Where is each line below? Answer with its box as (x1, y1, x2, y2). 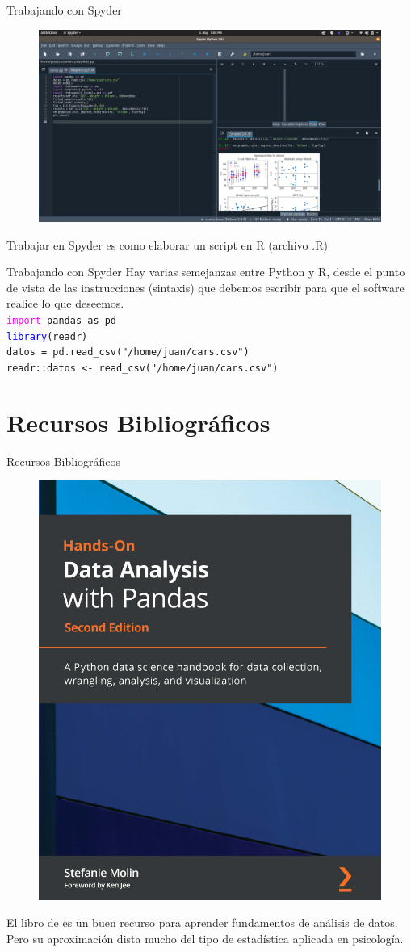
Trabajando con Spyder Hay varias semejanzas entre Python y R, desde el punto (6, 263, 405, 280)
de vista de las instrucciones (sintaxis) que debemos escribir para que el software (6, 279, 405, 296)
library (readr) (6, 330, 88, 342)
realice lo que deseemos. (6, 295, 124, 312)
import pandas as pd (6, 315, 117, 327)
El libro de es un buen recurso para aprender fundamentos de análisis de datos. (6, 914, 398, 931)
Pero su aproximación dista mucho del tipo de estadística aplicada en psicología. (6, 929, 404, 946)
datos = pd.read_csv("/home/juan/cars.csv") (6, 346, 250, 359)
